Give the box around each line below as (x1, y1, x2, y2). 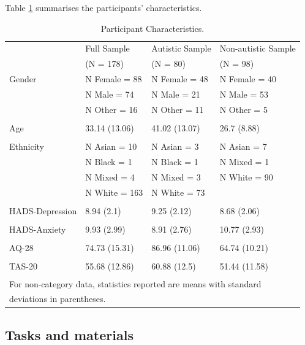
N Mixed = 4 (85, 170, 135, 183)
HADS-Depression (9, 204, 77, 217)
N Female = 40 (219, 72, 277, 85)
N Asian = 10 (85, 140, 137, 152)
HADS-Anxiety (9, 222, 66, 235)
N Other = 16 (85, 103, 138, 115)
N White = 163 (85, 185, 143, 198)
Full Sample (85, 42, 130, 55)
